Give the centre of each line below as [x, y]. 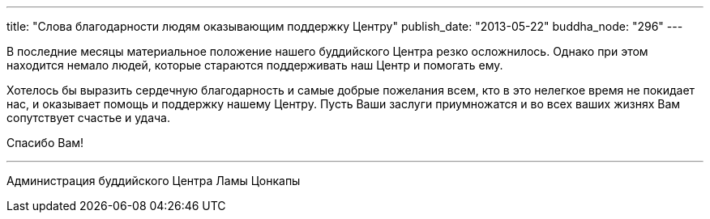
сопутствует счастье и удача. [88, 118]
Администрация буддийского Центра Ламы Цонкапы [154, 181]
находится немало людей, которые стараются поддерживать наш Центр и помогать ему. [255, 65]
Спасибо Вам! [45, 143]
